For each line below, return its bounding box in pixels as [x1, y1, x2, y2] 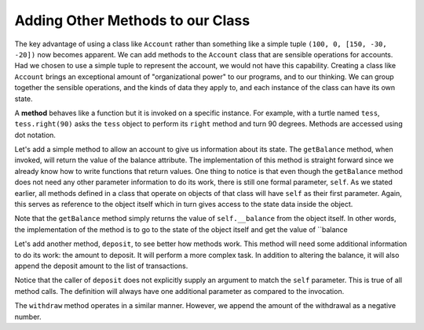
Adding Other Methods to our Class [14, 12, 250, 29]
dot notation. [14, 130, 57, 140]
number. [14, 312, 42, 321]
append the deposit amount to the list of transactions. [14, 261, 188, 270]
